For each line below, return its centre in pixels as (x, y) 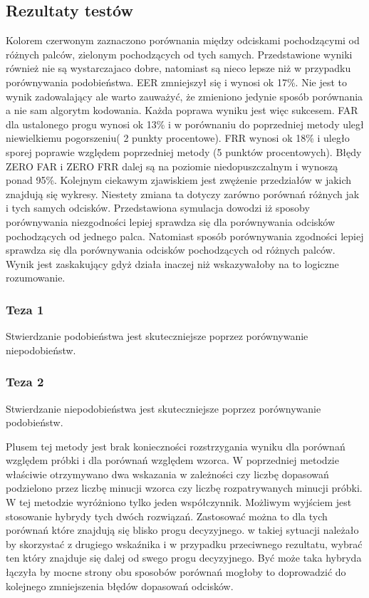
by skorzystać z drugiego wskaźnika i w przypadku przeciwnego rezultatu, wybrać (184, 543)
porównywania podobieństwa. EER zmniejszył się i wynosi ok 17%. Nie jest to (176, 82)
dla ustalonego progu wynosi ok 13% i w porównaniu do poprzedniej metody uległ (185, 124)
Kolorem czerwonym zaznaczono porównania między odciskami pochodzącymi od (183, 40)
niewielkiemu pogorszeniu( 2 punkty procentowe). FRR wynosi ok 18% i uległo (178, 138)
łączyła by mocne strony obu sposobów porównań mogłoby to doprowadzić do (176, 572)
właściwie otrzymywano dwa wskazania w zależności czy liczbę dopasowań (167, 474)
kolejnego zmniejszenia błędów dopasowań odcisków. (120, 586)
